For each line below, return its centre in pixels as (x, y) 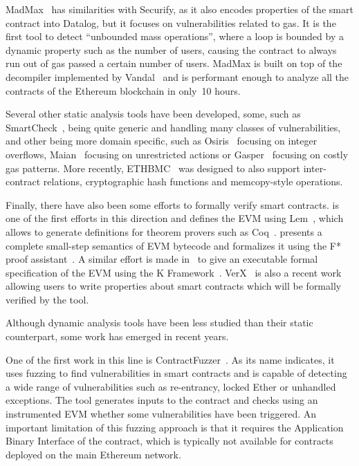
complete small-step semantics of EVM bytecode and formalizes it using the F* (174, 245)
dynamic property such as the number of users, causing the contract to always (171, 49)
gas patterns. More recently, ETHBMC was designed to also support (153, 168)
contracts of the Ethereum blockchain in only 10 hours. (123, 90)
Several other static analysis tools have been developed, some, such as (153, 114)
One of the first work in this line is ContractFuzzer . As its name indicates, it (170, 359)
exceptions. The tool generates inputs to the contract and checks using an (162, 400)
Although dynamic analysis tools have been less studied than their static (159, 323)
